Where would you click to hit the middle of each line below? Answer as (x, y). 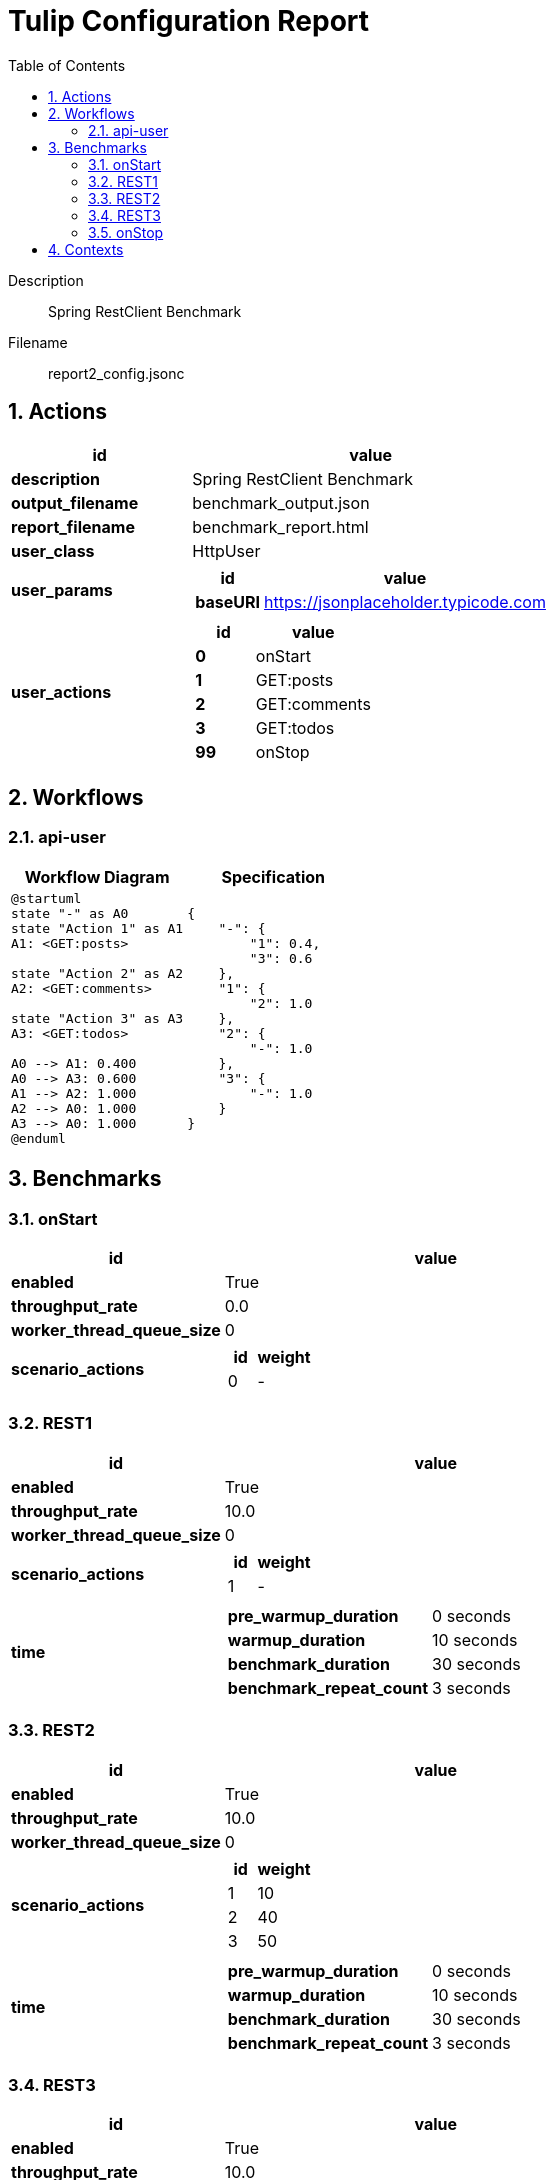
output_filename (75, 502)
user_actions (61, 691)
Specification (273, 876)
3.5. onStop (126, 232)
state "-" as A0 (70, 913)
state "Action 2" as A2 (97, 973)
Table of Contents (67, 65)
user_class (53, 550)
